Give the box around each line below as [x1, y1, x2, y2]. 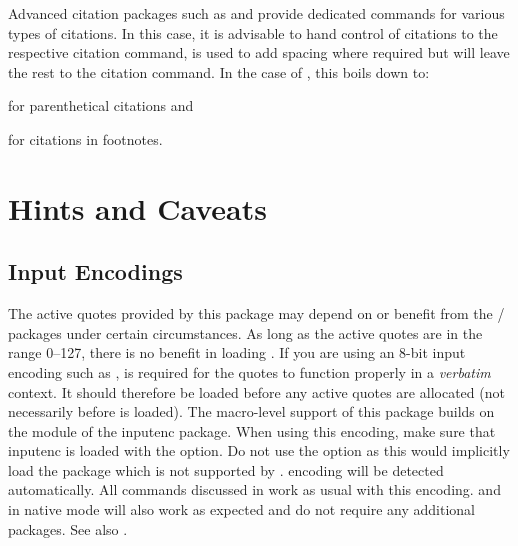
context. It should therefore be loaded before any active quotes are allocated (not [8, 381, 505, 402]
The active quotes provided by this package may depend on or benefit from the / [8, 303, 505, 324]
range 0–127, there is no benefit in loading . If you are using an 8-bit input [8, 342, 466, 363]
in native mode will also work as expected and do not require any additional [8, 499, 475, 520]
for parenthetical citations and [8, 95, 194, 116]
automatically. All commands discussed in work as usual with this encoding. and [8, 479, 501, 500]
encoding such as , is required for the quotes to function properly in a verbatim [8, 361, 491, 382]
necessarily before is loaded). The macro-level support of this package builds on [8, 401, 495, 422]
